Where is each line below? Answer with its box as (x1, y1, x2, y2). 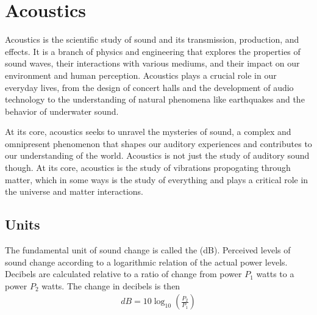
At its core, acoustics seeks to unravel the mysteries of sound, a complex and (5, 125, 291, 138)
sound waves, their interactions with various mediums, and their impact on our (5, 57, 300, 70)
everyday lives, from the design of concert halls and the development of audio (5, 81, 294, 93)
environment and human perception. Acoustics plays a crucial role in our (5, 68, 277, 81)
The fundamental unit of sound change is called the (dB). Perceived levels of (5, 244, 291, 256)
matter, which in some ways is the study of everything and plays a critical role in (5, 173, 308, 186)
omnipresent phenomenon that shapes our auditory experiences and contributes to (5, 137, 312, 150)
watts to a (256, 267, 294, 280)
